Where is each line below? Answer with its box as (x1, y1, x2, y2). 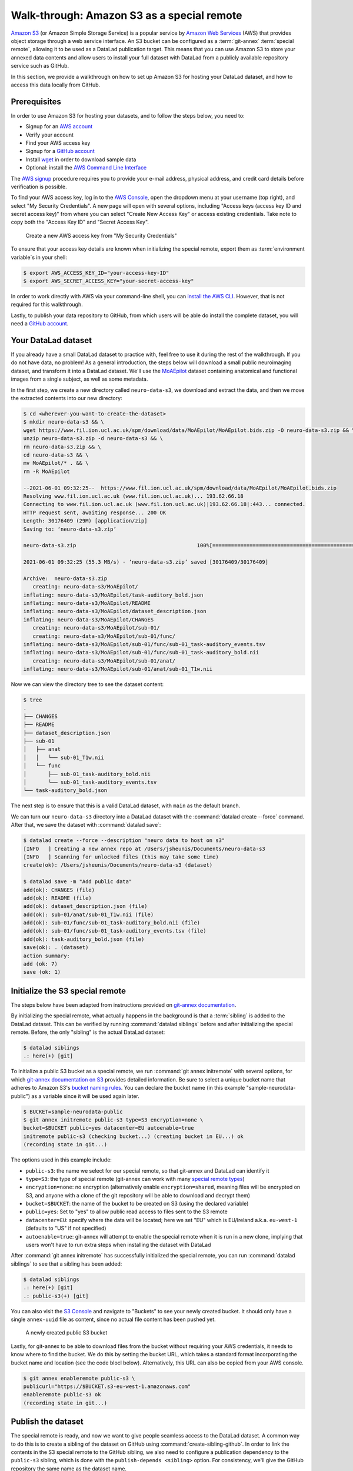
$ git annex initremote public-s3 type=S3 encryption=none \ (23, 1116, 204, 1123)
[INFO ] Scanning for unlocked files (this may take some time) (23, 853, 219, 860)
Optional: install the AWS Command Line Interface (25, 164, 147, 171)
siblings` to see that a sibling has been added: (11, 1260, 122, 1267)
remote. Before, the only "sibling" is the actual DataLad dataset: (11, 1029, 165, 1036)
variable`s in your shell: (11, 254, 68, 261)
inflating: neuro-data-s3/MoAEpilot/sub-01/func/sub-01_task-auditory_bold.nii (23, 649, 259, 656)
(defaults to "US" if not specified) (25, 1224, 106, 1232)
